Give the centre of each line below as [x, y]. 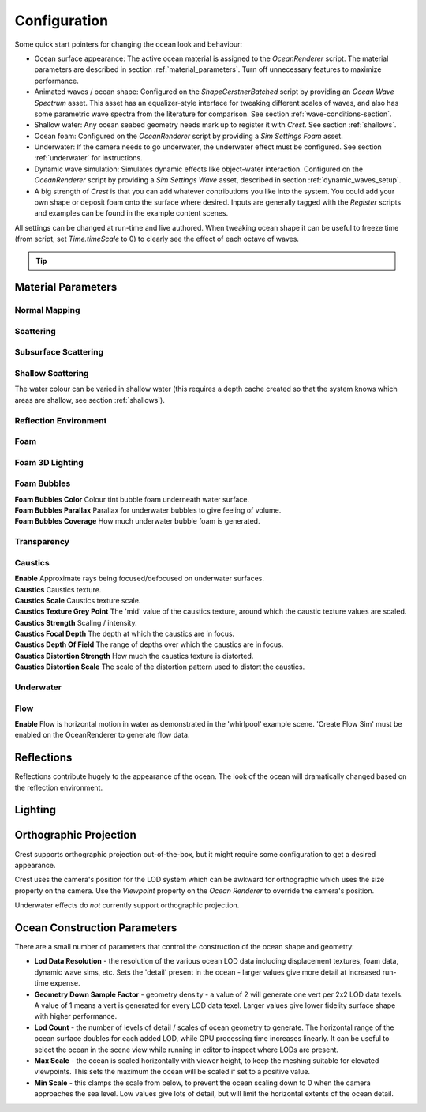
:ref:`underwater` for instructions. [88, 158]
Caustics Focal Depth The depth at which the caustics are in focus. [125, 634]
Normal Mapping [47, 310]
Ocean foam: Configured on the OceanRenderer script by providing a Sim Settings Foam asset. [189, 136]
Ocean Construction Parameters [96, 928]
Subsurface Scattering [59, 352]
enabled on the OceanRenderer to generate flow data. [102, 735]
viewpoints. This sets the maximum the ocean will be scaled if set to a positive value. [172, 1072]
